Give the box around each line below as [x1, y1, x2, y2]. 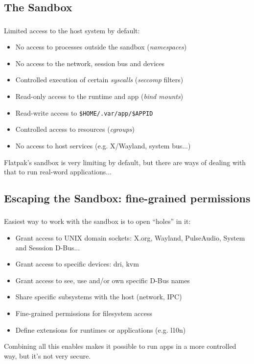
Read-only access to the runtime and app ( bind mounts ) [15, 91, 184, 101]
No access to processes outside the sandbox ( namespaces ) [15, 42, 187, 52]
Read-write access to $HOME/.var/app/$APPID [15, 107, 153, 118]
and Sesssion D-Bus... [15, 242, 80, 252]
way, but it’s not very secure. [4, 350, 91, 361]
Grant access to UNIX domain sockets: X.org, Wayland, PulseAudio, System [15, 233, 245, 243]
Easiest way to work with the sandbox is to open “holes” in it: [4, 216, 191, 226]
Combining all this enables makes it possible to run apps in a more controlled [4, 341, 236, 351]
